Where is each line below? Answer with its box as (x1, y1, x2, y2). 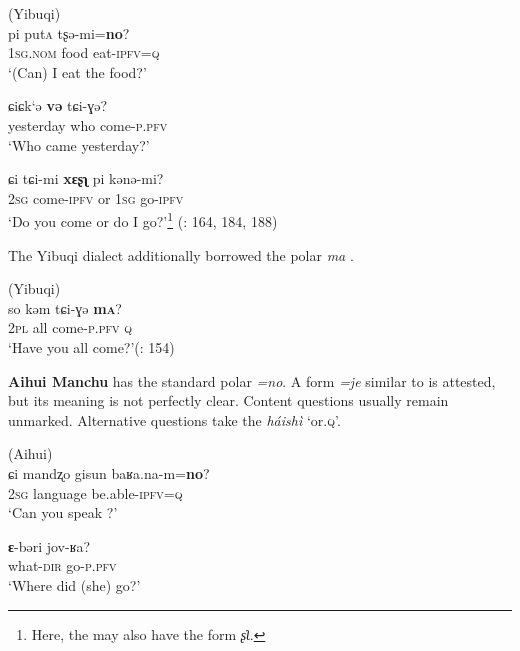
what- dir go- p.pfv (8, 555, 117, 576)
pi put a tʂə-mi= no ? (8, 22, 130, 43)
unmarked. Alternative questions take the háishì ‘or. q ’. (8, 409, 341, 430)
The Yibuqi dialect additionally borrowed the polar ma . (8, 244, 354, 265)
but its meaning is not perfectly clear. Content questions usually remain (8, 390, 449, 411)
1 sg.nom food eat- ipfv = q (8, 42, 160, 63)
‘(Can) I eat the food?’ (8, 61, 147, 82)
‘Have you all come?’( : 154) (8, 336, 175, 357)
